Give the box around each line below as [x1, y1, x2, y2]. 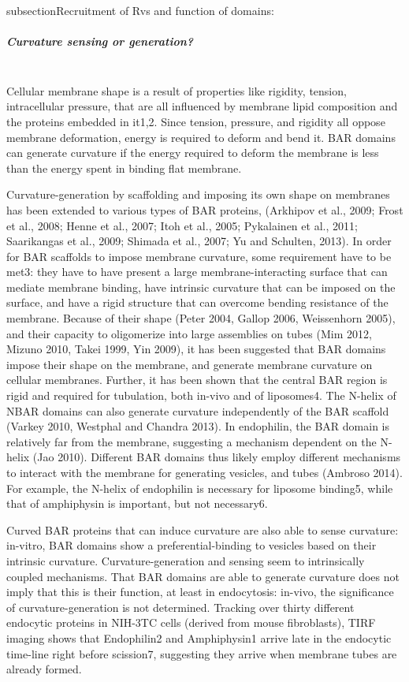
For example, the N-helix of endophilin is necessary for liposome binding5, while [6, 479, 393, 496]
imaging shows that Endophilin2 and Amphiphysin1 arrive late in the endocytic [6, 629, 392, 646]
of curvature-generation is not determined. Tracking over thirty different [6, 598, 355, 615]
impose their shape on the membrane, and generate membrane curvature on [6, 356, 373, 372]
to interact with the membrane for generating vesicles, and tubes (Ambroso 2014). [6, 464, 403, 480]
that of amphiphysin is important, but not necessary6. [6, 495, 268, 512]
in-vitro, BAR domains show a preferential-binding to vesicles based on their [6, 537, 377, 553]
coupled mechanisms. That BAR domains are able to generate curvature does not [6, 568, 400, 584]
